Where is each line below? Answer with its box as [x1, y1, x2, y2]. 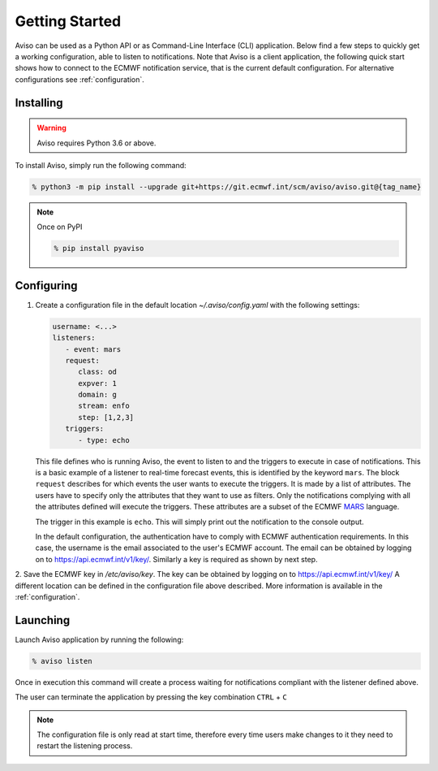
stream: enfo [78, 401, 130, 410]
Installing [15, 96, 64, 110]
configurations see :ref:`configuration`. [15, 74, 145, 84]
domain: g [78, 390, 118, 400]
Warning [36, 123, 67, 133]
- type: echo [78, 435, 130, 444]
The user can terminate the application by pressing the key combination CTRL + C [15, 692, 287, 702]
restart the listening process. [36, 741, 133, 751]
